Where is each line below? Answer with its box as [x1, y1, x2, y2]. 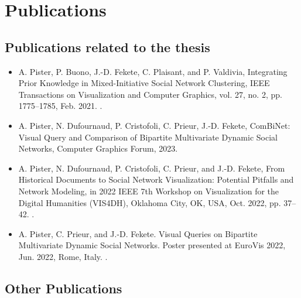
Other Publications [5, 279, 122, 297]
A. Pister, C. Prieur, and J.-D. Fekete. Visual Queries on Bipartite [18, 227, 258, 239]
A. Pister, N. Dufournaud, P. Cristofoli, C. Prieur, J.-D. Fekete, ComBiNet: [18, 119, 290, 131]
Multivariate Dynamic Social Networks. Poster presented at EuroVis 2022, [18, 239, 286, 251]
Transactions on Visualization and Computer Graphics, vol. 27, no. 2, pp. [18, 88, 282, 100]
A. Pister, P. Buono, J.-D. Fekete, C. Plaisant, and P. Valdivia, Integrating [18, 65, 288, 77]
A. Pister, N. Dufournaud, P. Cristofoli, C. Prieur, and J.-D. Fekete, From [18, 162, 285, 174]
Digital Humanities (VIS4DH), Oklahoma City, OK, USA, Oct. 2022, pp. [18, 196, 281, 208]
